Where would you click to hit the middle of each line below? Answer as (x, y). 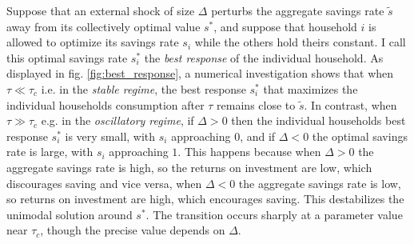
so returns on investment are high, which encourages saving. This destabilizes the (205, 199)
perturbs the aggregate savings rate (298, 10)
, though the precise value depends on (133, 230)
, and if (258, 136)
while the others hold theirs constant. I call (300, 42)
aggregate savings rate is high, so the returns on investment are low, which (189, 167)
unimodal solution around (70, 214)
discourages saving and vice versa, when (104, 183)
